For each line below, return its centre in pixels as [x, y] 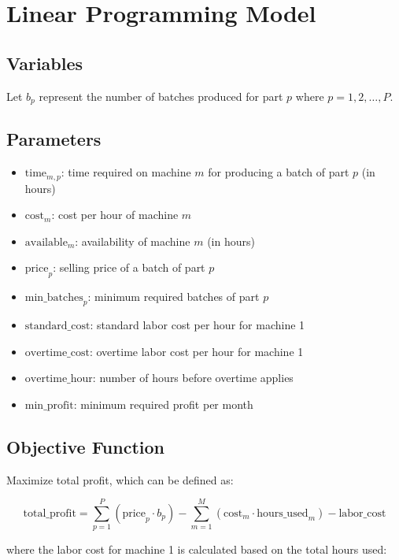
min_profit [49, 405]
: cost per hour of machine [115, 215]
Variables [45, 63]
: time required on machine [126, 172]
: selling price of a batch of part [129, 267]
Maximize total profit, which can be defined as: [120, 479]
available [46, 242]
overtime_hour [59, 379]
